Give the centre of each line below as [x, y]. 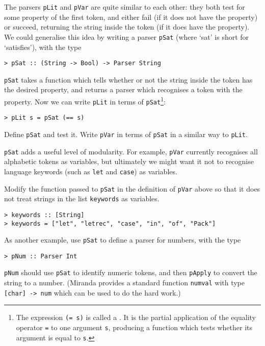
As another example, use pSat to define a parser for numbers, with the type [123, 240]
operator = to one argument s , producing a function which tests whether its [134, 327]
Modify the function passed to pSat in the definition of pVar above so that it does [132, 188]
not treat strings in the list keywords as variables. [82, 198]
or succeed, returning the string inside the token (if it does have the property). [127, 27]
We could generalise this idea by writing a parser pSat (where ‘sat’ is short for [127, 36]
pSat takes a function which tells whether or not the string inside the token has [128, 79]
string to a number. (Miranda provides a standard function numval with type [125, 283]
